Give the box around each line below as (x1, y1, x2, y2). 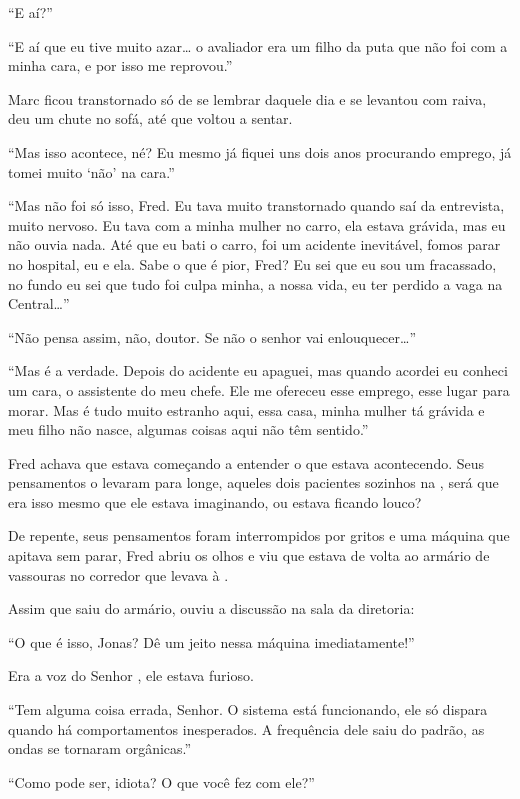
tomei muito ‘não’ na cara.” (8, 161, 175, 182)
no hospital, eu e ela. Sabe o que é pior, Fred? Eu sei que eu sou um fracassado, (8, 253, 497, 274)
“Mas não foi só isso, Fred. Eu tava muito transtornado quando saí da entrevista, (8, 195, 505, 216)
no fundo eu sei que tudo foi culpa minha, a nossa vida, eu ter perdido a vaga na (8, 273, 503, 294)
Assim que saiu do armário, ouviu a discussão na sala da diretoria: (8, 598, 415, 619)
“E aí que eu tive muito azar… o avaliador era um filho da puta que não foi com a (8, 35, 508, 56)
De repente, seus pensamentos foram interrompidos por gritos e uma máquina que (8, 525, 510, 546)
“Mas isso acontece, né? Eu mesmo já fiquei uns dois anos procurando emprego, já (8, 141, 512, 162)
